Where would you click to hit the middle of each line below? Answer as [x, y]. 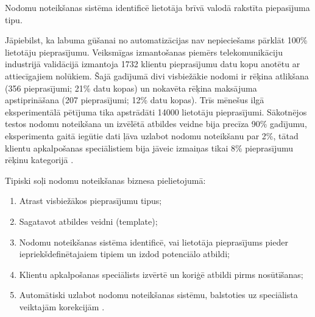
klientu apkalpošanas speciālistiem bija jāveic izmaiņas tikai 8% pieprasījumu [149, 148]
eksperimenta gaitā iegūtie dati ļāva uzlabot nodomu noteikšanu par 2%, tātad [152, 135]
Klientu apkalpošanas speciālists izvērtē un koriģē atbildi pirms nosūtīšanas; [161, 274]
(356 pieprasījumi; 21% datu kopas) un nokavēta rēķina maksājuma [131, 88]
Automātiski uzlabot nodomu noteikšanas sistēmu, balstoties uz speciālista [158, 295]
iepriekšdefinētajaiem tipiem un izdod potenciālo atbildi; [124, 254]
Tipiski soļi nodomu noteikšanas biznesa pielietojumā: [105, 180]
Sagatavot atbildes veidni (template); [88, 221]
